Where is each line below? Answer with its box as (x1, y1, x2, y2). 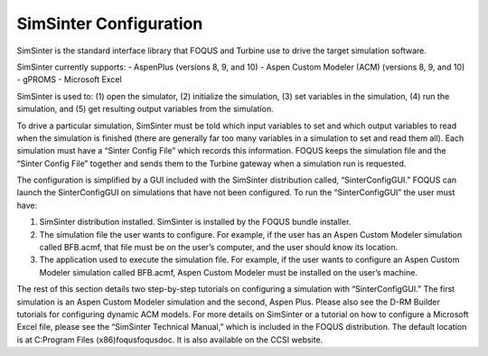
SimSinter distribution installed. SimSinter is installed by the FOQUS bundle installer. (39, 217, 352, 228)
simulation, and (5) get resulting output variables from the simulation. (16, 104, 275, 115)
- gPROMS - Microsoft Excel (16, 74, 122, 85)
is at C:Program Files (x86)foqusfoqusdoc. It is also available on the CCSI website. (16, 334, 324, 345)
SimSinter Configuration (16, 14, 203, 33)
